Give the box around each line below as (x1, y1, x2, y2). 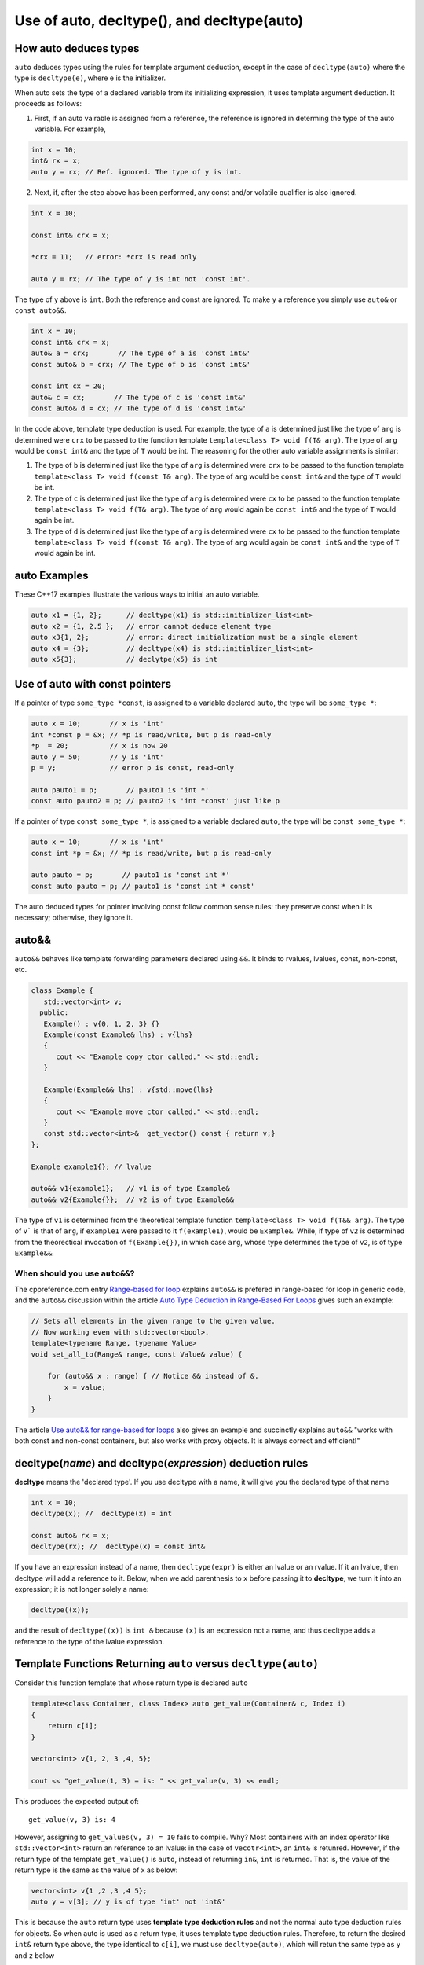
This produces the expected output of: (14, 1797, 139, 1806)
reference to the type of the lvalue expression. (14, 1636, 165, 1646)
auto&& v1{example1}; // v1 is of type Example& (31, 1184, 231, 1193)
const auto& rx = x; (31, 1531, 110, 1540)
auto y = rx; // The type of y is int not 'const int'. (31, 275, 251, 284)
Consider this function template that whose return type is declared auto (14, 1678, 248, 1688)
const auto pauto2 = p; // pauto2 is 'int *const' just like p (31, 796, 280, 806)
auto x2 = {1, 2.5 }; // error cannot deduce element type (31, 622, 272, 630)
